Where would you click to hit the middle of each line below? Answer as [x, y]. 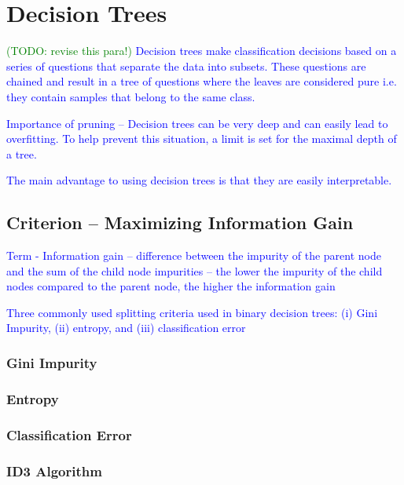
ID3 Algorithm [54, 470]
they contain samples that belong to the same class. [131, 96]
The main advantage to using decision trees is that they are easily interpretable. [199, 180]
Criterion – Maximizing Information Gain [180, 222]
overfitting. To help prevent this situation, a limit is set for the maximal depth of [202, 139]
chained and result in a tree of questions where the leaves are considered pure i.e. [202, 81]
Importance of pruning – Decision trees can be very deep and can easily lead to [197, 123]
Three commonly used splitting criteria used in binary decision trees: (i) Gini [192, 312]
